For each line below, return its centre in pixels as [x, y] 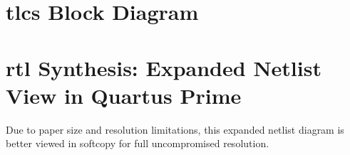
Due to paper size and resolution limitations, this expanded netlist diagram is [175, 129]
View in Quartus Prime [124, 95]
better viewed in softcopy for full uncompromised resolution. [138, 143]
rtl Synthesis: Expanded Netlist [164, 67]
